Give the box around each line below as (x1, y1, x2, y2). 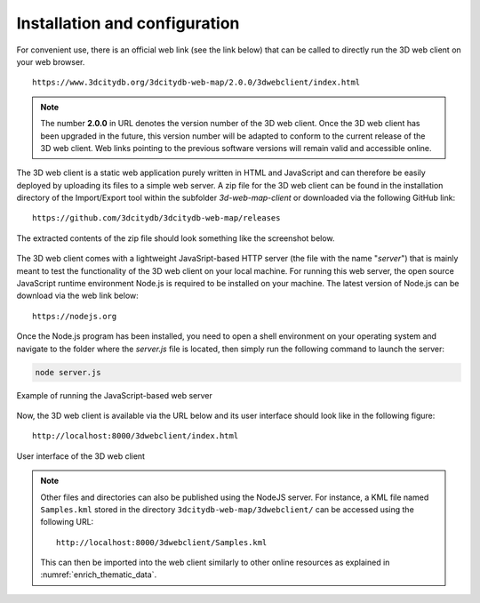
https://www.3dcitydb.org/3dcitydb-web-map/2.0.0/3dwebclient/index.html (32, 77, 361, 88)
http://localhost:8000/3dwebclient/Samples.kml (56, 537, 268, 547)
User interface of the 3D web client (16, 450, 146, 462)
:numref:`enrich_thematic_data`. (40, 569, 157, 580)
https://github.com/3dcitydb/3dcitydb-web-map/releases (32, 213, 281, 223)
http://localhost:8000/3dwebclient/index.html (32, 431, 239, 441)
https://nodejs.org (32, 311, 117, 321)
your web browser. (16, 56, 85, 67)
